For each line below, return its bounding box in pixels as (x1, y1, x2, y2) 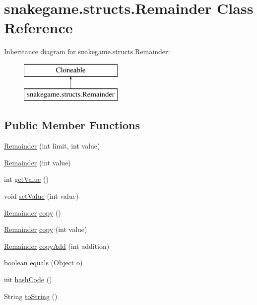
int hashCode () (4, 274, 52, 285)
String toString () (4, 291, 58, 301)
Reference (4, 17, 73, 38)
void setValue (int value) (4, 191, 79, 201)
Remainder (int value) (4, 157, 71, 167)
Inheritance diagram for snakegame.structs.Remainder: (4, 46, 170, 57)
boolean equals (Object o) (4, 257, 83, 268)
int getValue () (4, 174, 49, 184)
